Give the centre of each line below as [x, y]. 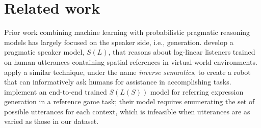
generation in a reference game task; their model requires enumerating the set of [129, 101]
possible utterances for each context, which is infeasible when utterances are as [127, 111]
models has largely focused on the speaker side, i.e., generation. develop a [119, 42]
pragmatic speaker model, [44, 52]
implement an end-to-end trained [56, 91]
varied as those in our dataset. [51, 121]
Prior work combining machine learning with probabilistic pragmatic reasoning [127, 32]
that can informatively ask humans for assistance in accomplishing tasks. [118, 82]
